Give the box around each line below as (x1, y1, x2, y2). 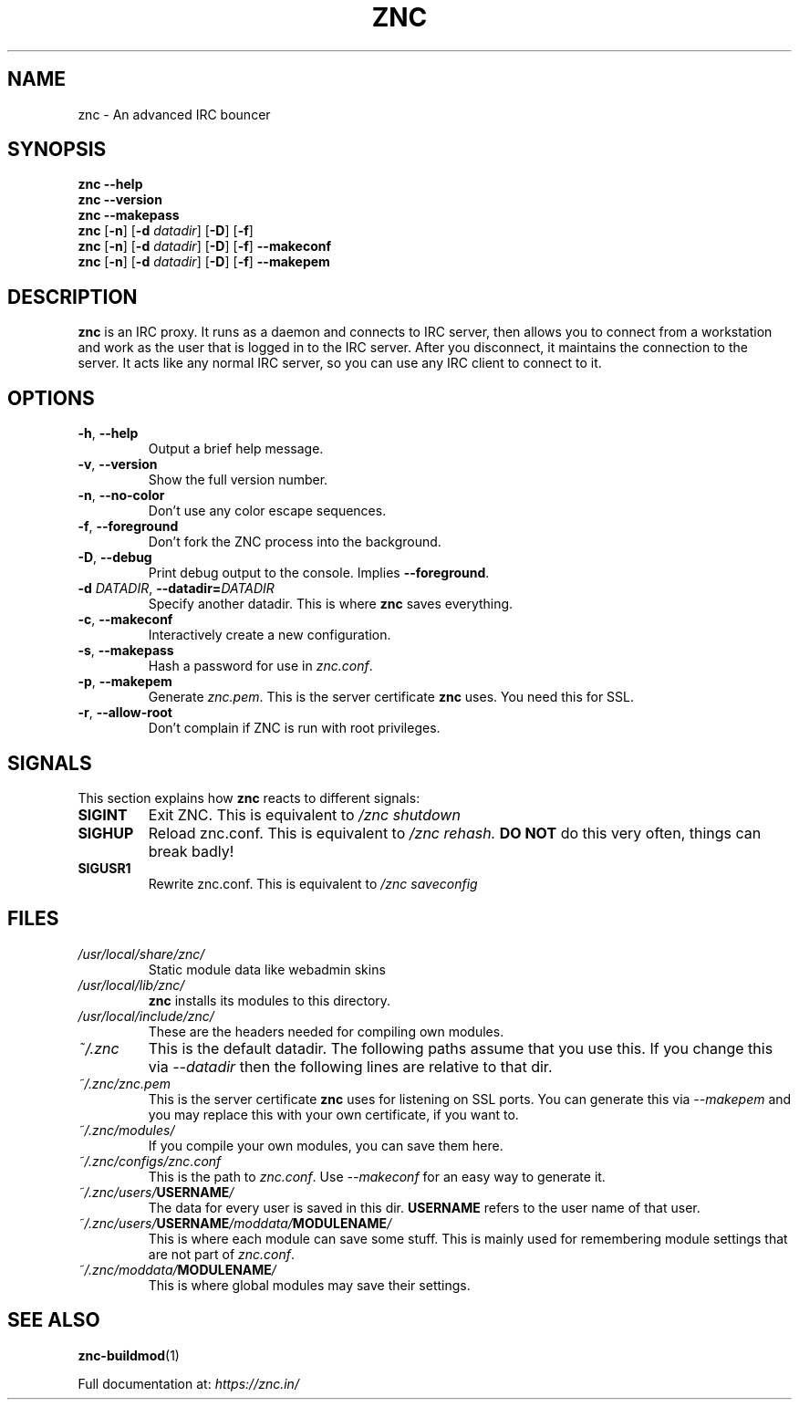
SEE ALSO (7, 1308, 100, 1332)
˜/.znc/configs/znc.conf (78, 1152, 222, 1169)
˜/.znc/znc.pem (78, 1075, 171, 1091)
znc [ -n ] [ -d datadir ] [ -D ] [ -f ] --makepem (78, 254, 330, 270)
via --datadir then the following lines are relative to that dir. (148, 1057, 553, 1076)
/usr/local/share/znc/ (78, 945, 205, 962)
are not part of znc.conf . (148, 1245, 296, 1262)
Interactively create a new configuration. (148, 627, 391, 643)
